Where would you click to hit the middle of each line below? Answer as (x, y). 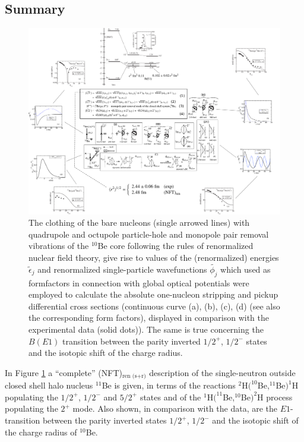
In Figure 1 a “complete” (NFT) (64, 372)
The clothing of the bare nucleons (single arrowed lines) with (139, 222)
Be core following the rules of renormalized (175, 246)
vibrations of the (59, 246)
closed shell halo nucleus (49, 385)
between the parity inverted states (104, 420)
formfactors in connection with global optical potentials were (139, 282)
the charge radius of (41, 432)
